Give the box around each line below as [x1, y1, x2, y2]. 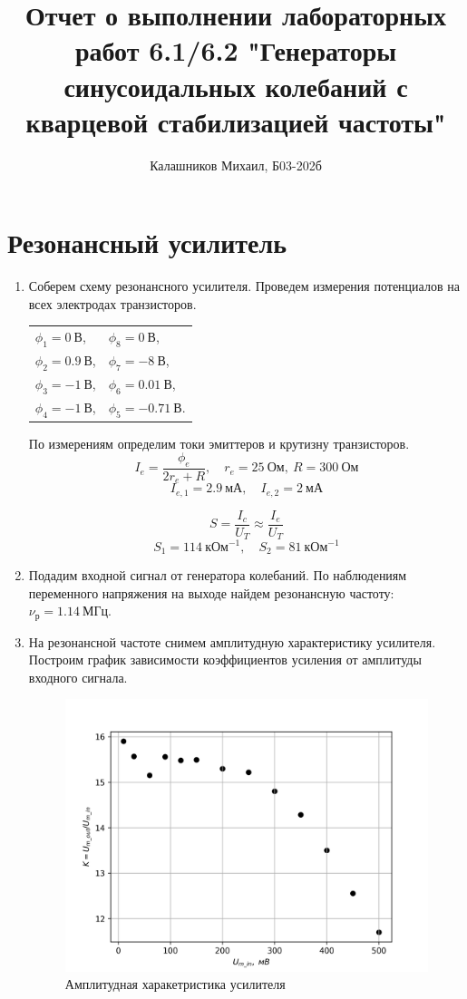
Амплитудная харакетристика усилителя [64, 975, 286, 994]
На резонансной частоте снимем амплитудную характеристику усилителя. [28, 632, 436, 651]
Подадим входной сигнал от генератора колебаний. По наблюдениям [28, 565, 407, 584]
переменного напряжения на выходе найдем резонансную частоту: [28, 583, 394, 602]
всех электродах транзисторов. [28, 294, 197, 313]
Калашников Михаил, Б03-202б [150, 155, 322, 174]
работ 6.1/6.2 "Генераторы [74, 32, 397, 69]
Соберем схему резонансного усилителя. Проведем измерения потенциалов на [28, 276, 460, 296]
